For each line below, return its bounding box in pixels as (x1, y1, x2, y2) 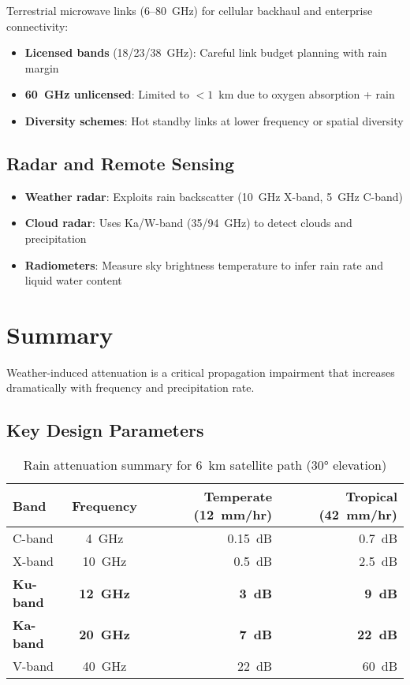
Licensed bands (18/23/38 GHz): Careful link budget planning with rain (24, 44, 387, 61)
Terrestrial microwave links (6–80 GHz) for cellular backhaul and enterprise (6, 2, 373, 18)
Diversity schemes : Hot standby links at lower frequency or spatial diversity (24, 112, 404, 128)
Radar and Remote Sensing (6, 151, 235, 175)
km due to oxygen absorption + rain (218, 86, 395, 102)
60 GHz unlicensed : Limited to (24, 86, 190, 102)
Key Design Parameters (6, 418, 204, 442)
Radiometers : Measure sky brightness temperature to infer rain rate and (24, 256, 383, 273)
